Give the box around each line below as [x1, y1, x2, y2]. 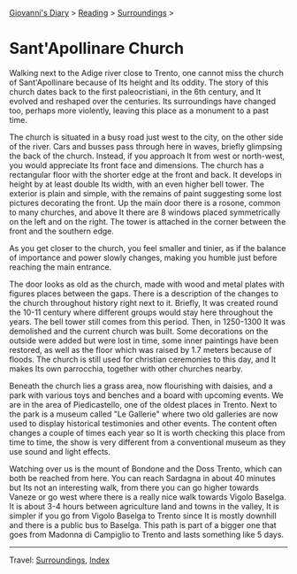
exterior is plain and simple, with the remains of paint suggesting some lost [9, 188, 282, 198]
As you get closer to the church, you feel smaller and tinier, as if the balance [9, 242, 286, 253]
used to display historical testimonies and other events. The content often [9, 417, 278, 428]
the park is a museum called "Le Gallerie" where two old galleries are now [9, 409, 278, 419]
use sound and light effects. [9, 446, 111, 456]
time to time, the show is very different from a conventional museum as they [9, 437, 286, 448]
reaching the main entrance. [9, 261, 112, 272]
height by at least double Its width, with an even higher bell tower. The [9, 179, 265, 189]
